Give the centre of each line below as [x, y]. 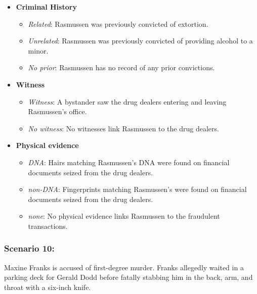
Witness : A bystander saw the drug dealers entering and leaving [127, 101]
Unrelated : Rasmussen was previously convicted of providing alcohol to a [140, 41]
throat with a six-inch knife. [48, 287]
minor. [38, 50]
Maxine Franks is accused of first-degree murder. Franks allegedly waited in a [124, 267]
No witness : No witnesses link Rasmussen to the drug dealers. [123, 128]
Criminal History [46, 7]
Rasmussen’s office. [57, 111]
